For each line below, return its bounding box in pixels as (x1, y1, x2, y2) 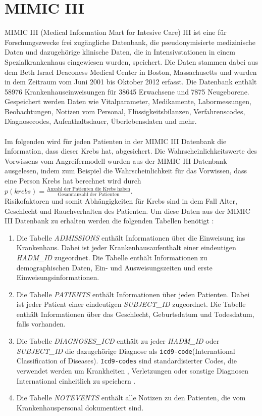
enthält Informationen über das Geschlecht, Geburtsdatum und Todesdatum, (16, 308, 254, 319)
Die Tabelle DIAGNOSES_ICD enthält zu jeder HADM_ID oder (16, 336, 220, 346)
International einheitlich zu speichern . (16, 375, 136, 386)
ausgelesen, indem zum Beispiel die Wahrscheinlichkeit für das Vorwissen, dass (5, 165, 247, 176)
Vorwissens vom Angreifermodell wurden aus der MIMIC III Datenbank (5, 155, 227, 166)
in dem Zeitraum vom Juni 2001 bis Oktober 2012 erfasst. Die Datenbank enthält (5, 76, 257, 87)
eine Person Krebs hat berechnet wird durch (5, 175, 141, 186)
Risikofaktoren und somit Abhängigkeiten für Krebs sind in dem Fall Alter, (5, 195, 237, 206)
